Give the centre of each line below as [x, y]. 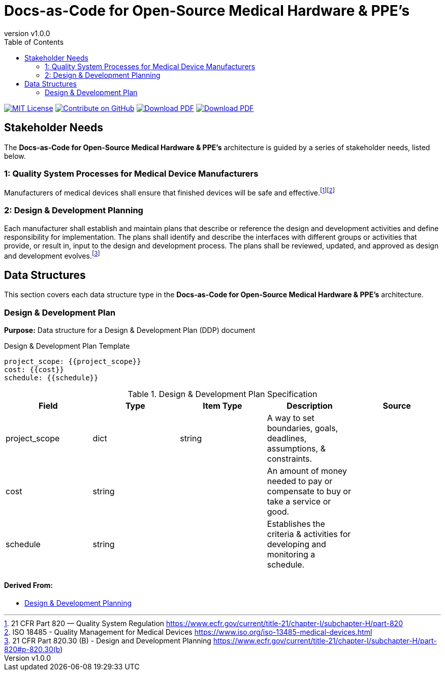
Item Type [222, 406]
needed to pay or [300, 481]
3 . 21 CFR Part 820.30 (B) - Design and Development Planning [108, 641]
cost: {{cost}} [34, 370]
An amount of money [307, 471]
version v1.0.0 [27, 33]
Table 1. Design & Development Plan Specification [222, 394]
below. [15, 156]
